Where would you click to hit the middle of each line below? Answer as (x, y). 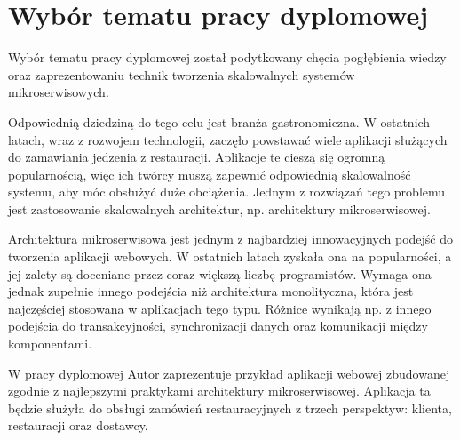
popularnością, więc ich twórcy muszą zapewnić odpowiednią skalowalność (210, 174)
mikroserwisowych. (59, 92)
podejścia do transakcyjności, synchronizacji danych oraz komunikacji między (218, 326)
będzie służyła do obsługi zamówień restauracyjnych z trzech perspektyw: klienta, (230, 408)
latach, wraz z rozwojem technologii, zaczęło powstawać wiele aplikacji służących (228, 139)
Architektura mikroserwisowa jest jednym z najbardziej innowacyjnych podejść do (231, 239)
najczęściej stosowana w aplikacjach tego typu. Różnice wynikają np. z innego (220, 308)
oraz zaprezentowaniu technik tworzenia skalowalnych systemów (182, 74)
